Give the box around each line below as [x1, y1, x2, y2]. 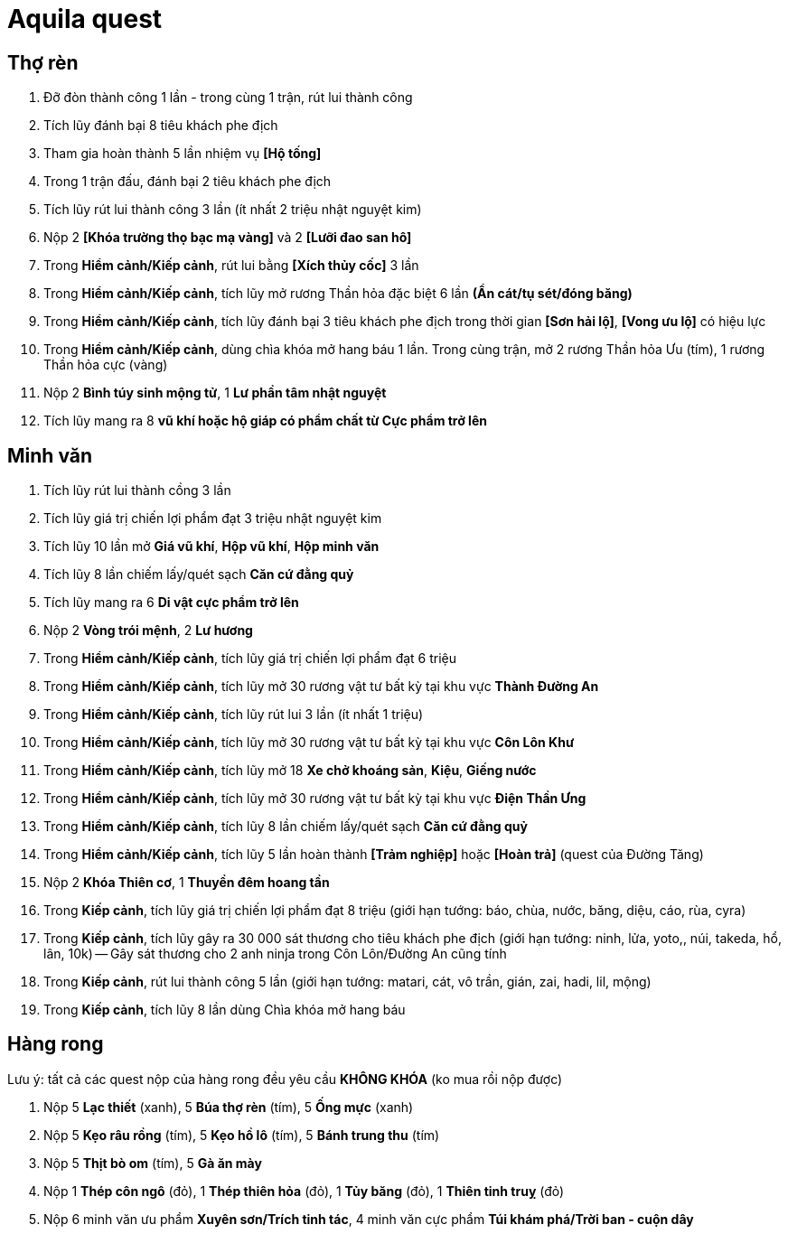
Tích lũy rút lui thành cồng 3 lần [43, 482, 231, 499]
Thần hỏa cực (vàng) [43, 357, 168, 373]
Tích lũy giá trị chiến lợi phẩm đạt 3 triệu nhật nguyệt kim [43, 510, 382, 527]
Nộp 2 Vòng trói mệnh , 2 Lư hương [43, 622, 253, 639]
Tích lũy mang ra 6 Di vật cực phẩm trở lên [43, 594, 299, 611]
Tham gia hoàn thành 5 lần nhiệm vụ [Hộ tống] [43, 145, 322, 162]
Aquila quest [7, 4, 163, 34]
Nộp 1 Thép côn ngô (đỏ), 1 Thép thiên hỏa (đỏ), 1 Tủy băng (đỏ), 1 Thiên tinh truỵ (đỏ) [43, 1183, 565, 1199]
